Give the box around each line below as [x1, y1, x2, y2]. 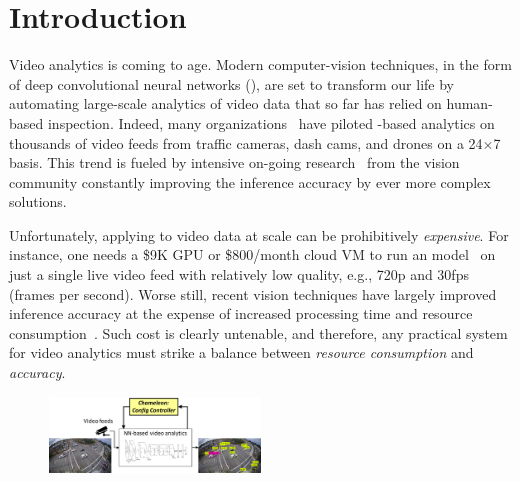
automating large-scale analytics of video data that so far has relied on [9, 93, 442, 114]
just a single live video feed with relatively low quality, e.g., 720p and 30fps [9, 264, 469, 285]
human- [446, 93, 493, 114]
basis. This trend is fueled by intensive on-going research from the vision [9, 152, 460, 173]
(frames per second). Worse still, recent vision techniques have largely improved [9, 283, 497, 304]
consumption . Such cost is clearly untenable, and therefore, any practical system [9, 322, 508, 343]
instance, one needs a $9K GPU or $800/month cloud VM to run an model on [9, 244, 496, 265]
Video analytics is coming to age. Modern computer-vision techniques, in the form [9, 54, 512, 75]
